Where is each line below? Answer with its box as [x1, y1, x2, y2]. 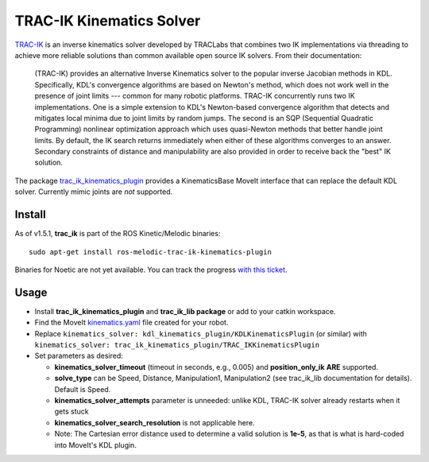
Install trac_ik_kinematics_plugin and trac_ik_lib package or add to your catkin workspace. [34, 306, 336, 316]
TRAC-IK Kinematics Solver [14, 12, 201, 29]
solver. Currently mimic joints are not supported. [14, 187, 173, 196]
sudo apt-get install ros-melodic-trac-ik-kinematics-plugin [29, 247, 272, 256]
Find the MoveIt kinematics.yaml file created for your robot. [34, 318, 229, 328]
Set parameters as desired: [34, 351, 123, 361]
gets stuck [54, 406, 89, 417]
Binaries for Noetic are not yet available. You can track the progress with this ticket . [14, 265, 288, 274]
